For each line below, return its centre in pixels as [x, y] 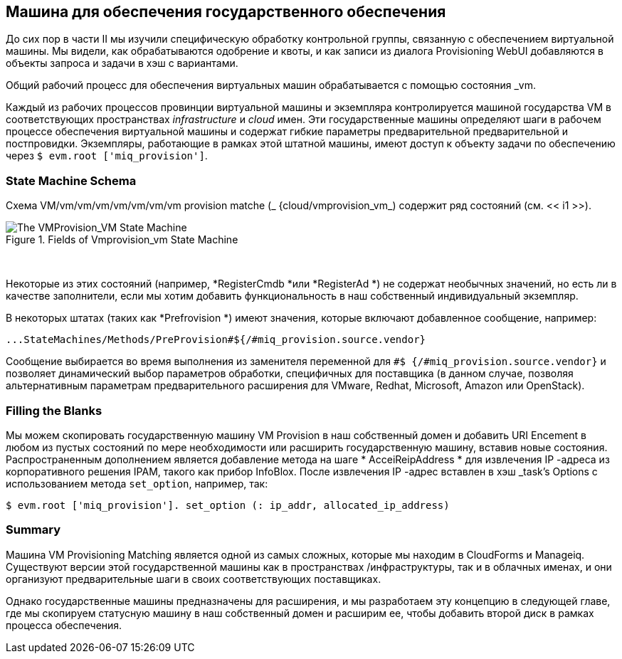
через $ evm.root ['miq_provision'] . [107, 156]
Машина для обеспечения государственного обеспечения [226, 12]
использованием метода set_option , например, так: [137, 483]
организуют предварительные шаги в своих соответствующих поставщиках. [194, 579]
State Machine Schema [71, 180]
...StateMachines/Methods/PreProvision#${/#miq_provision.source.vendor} [216, 340]
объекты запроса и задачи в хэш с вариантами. [122, 63]
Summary [33, 530]
